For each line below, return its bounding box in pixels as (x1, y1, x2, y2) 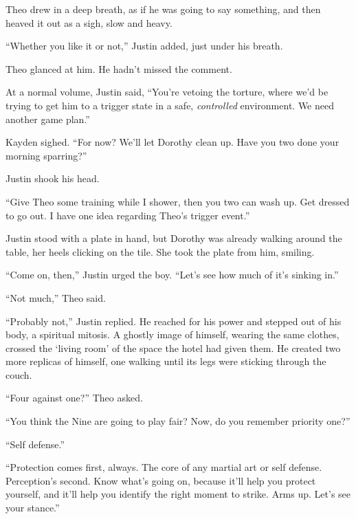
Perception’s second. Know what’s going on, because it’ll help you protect (5, 473, 316, 487)
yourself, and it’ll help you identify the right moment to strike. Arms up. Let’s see (5, 487, 351, 501)
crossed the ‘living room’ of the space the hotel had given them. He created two (5, 340, 341, 355)
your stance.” (5, 500, 60, 515)
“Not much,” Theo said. (5, 290, 106, 305)
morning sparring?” (5, 148, 87, 162)
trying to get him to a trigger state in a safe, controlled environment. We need (5, 98, 335, 112)
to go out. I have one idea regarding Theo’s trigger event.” (5, 208, 250, 222)
